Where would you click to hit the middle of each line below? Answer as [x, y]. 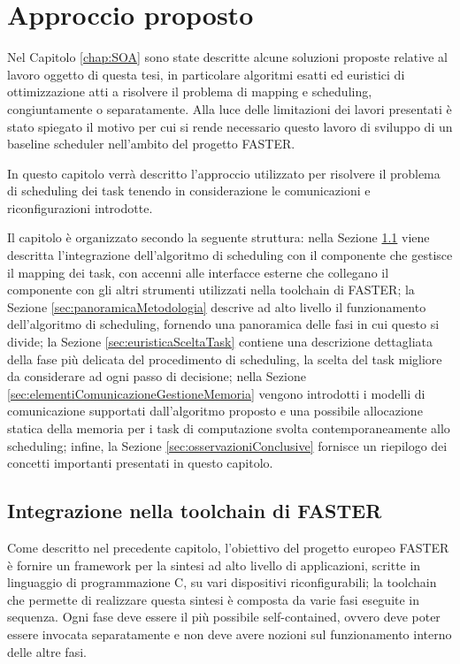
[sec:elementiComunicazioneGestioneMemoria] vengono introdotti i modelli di [216, 393]
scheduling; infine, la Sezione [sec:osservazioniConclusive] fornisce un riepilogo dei [227, 445]
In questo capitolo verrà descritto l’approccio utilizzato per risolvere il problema [224, 173]
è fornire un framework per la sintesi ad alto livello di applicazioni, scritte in [214, 565]
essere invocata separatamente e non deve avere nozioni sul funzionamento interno [230, 633]
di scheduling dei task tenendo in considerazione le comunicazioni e [189, 191]
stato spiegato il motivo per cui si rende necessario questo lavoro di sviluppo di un [230, 126]
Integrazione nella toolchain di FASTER [195, 511]
